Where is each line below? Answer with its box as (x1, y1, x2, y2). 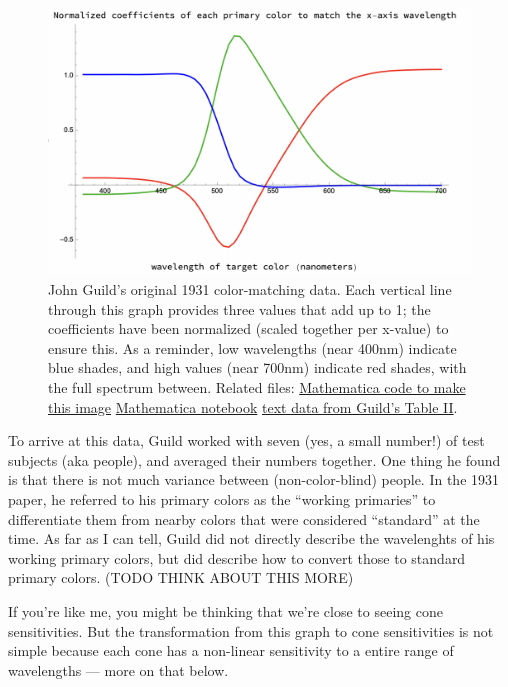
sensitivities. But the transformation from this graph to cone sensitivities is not (8, 620, 494, 641)
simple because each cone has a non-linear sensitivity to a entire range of (8, 640, 454, 661)
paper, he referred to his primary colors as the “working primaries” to (8, 489, 436, 510)
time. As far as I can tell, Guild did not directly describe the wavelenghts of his (8, 528, 495, 549)
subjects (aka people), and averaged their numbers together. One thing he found (8, 449, 501, 470)
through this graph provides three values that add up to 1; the (48, 298, 431, 319)
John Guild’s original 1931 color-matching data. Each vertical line (48, 279, 452, 300)
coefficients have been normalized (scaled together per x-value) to (48, 318, 449, 339)
